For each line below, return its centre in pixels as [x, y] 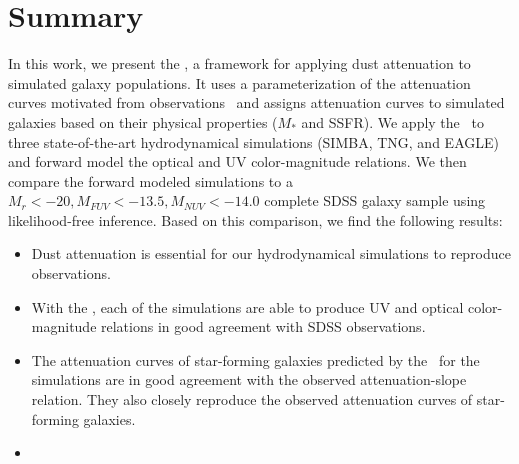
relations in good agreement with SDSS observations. [263, 326]
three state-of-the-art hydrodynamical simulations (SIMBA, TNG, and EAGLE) [253, 141]
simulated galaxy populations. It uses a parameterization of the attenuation [239, 82]
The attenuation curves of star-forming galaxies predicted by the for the [255, 359]
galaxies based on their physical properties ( [143, 121]
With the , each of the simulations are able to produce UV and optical [247, 306]
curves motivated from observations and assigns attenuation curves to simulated [256, 102]
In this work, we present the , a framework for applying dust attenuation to [239, 63]
